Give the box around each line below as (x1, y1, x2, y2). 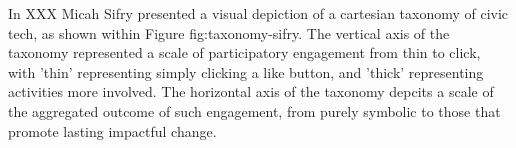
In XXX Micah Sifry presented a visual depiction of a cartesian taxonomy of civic (8, 3, 509, 23)
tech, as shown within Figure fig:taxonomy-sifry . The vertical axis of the (8, 22, 450, 43)
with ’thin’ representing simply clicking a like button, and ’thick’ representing (8, 61, 484, 82)
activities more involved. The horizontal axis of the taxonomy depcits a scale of (8, 81, 494, 102)
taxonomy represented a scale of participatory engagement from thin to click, (8, 42, 481, 63)
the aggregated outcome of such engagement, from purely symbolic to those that (8, 100, 501, 121)
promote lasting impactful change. (8, 120, 217, 141)
